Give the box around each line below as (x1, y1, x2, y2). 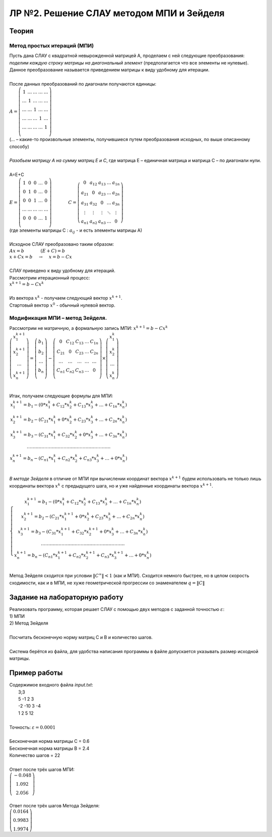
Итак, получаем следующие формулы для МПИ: (9, 393, 113, 399)
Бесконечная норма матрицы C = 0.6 (9, 738, 90, 744)
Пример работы (9, 669, 63, 677)
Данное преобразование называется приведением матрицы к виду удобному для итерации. (9, 67, 210, 73)
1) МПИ (9, 613, 25, 619)
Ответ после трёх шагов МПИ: (9, 766, 75, 773)
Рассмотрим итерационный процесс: (9, 274, 90, 281)
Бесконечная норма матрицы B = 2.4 (9, 745, 90, 751)
